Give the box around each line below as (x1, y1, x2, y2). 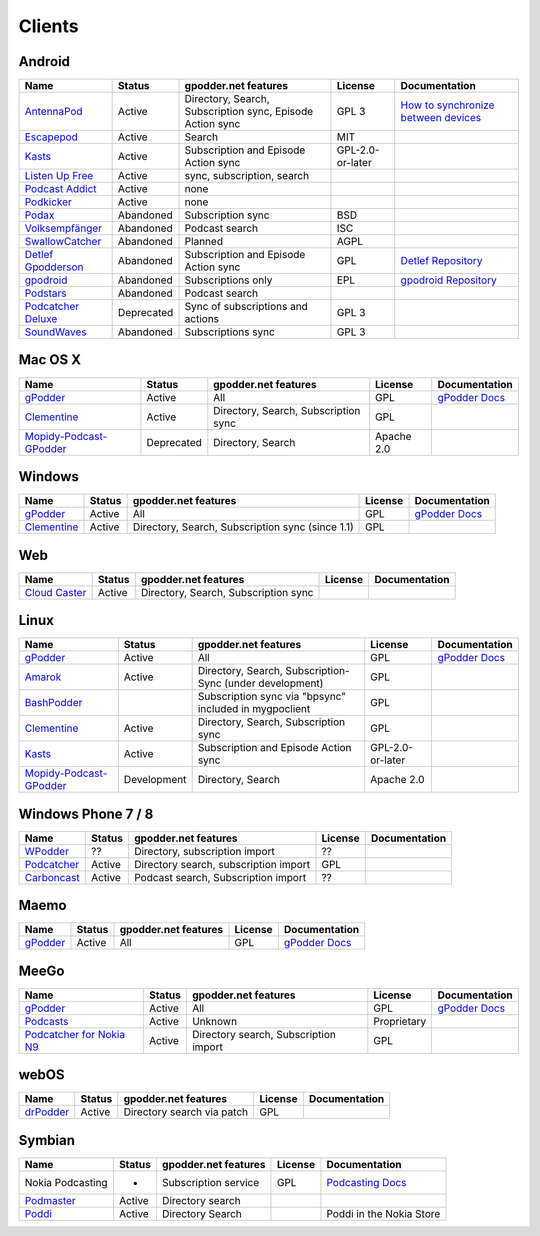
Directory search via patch (123, 1105, 249, 1119)
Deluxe (24, 312, 58, 326)
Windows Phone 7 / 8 (18, 805, 154, 822)
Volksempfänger (24, 221, 103, 235)
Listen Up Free (24, 169, 94, 183)
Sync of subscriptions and (184, 300, 309, 314)
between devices (400, 111, 482, 125)
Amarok (24, 670, 62, 684)
